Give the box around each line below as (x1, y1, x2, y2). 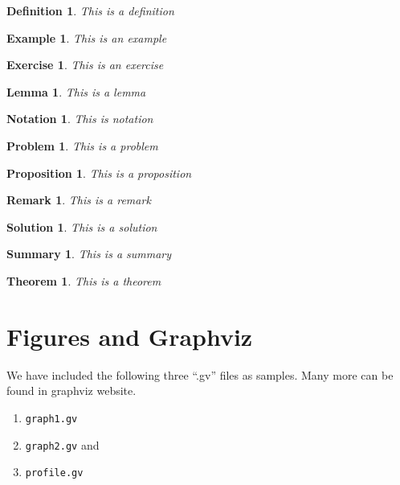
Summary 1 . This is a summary (6, 245, 172, 262)
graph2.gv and (25, 436, 100, 453)
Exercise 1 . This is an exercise (6, 56, 164, 73)
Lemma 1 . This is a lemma (6, 83, 146, 100)
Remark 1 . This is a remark (6, 191, 151, 208)
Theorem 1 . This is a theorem (6, 272, 161, 289)
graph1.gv (25, 413, 78, 425)
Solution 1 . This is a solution (6, 218, 157, 235)
